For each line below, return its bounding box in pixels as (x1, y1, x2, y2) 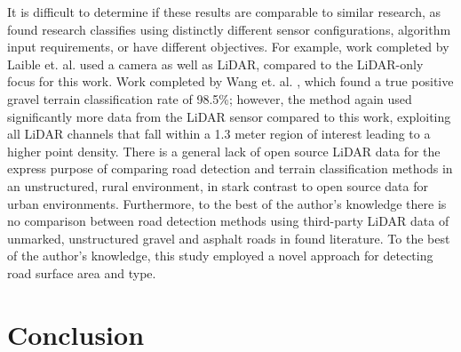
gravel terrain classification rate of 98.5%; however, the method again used (7, 89, 412, 108)
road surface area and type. (7, 263, 156, 282)
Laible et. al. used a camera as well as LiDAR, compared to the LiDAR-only (7, 54, 424, 73)
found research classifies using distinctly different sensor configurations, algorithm (7, 20, 451, 38)
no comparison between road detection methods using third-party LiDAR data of (7, 212, 449, 230)
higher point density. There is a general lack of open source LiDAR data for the (7, 141, 441, 160)
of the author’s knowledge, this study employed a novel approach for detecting (7, 246, 433, 265)
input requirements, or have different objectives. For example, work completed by (7, 37, 449, 56)
